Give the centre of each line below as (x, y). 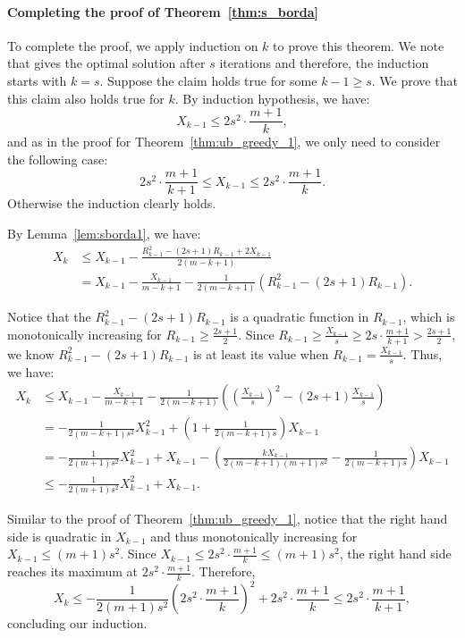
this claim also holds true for (86, 98)
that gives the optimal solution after (106, 63)
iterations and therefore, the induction (324, 63)
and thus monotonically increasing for (254, 536)
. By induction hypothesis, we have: (272, 98)
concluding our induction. (77, 623)
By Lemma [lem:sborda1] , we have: (104, 234)
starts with (37, 80)
